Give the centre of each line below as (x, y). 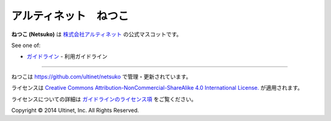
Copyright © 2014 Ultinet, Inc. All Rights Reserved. (75, 110)
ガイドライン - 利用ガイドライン (67, 57)
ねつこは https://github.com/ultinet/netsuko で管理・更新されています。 (101, 76)
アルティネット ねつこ (70, 16)
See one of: (26, 45)
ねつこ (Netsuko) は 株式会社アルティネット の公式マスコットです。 (97, 34)
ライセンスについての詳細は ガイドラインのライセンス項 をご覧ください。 (104, 99)
